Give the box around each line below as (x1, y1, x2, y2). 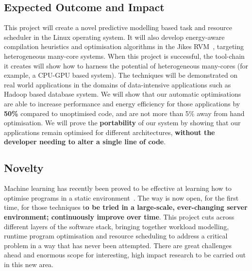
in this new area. (4, 259, 54, 269)
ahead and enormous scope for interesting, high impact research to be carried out (4, 250, 246, 260)
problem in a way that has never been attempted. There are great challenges (4, 240, 232, 250)
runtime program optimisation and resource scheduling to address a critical (4, 231, 228, 241)
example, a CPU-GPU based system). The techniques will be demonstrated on (4, 70, 238, 80)
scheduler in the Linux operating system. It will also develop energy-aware (4, 32, 225, 42)
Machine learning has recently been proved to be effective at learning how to (4, 183, 232, 193)
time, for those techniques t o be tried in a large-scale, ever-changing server (4, 202, 248, 212)
